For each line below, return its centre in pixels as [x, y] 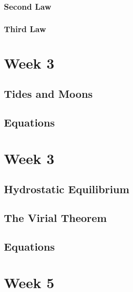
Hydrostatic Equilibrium [67, 189]
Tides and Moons [48, 94]
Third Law [25, 28]
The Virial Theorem [55, 218]
